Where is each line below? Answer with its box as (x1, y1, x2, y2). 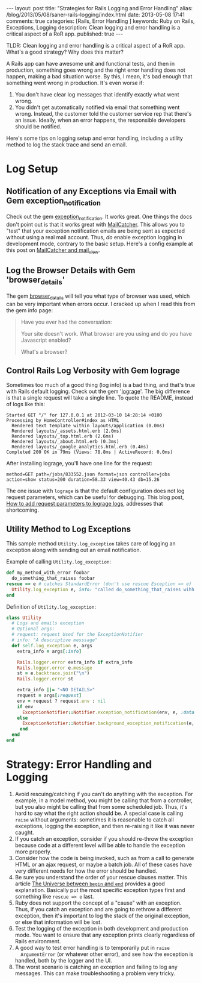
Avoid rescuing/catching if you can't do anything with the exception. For (14, 790, 193, 797)
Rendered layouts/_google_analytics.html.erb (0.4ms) (11, 444, 149, 450)
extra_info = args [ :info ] (17, 648, 82, 655)
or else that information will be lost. (14, 918, 102, 926)
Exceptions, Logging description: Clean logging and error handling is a (6, 24, 181, 31)
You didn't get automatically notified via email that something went (14, 104, 180, 111)
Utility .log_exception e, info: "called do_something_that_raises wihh (11, 586, 195, 592)
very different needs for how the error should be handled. (14, 867, 158, 875)
